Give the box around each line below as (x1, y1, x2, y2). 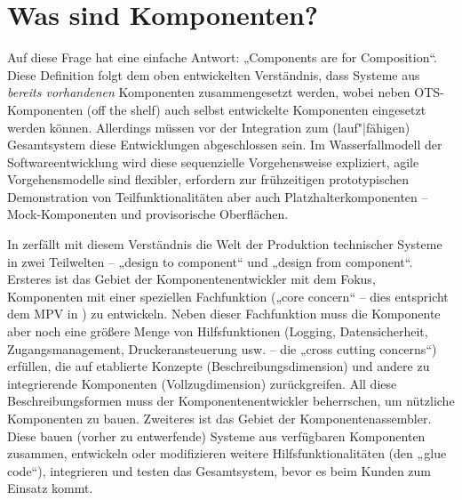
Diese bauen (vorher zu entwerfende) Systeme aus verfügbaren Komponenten (7, 426, 426, 445)
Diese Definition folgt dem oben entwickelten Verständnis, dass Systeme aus (7, 65, 420, 84)
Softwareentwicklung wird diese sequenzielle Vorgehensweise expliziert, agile (7, 152, 419, 171)
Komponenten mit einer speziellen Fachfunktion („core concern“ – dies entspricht (7, 286, 449, 305)
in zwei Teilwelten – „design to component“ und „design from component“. (7, 252, 413, 270)
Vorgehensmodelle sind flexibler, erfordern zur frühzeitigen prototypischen (7, 170, 410, 189)
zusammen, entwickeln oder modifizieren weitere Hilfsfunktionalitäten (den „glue (7, 444, 447, 463)
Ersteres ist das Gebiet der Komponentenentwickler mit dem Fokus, (7, 270, 376, 288)
